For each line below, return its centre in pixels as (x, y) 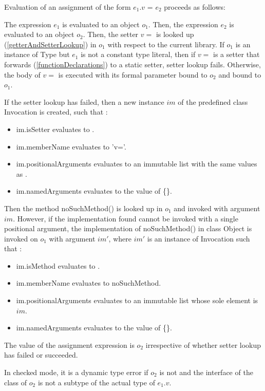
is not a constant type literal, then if (138, 54)
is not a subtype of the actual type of (96, 382)
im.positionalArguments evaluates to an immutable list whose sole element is (137, 300)
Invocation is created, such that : (56, 112)
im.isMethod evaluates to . (58, 265)
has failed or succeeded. (41, 355)
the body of (22, 74)
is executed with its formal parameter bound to (133, 74)
